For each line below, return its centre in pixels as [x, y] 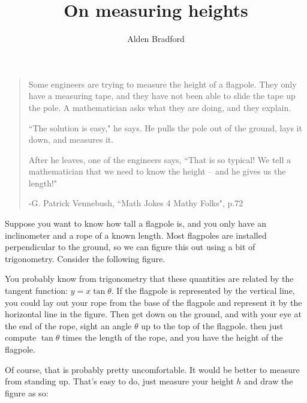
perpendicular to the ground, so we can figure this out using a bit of [130, 247]
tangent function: [37, 291]
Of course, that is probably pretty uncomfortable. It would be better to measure [152, 369]
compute [21, 337]
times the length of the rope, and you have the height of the [173, 337]
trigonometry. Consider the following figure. [85, 258]
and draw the [269, 381]
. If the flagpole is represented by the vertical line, [203, 291]
